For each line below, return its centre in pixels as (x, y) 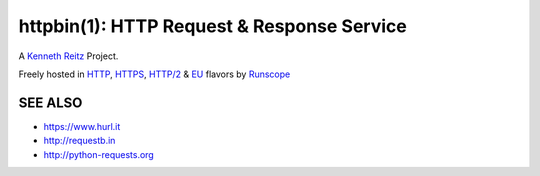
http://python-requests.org (98, 154)
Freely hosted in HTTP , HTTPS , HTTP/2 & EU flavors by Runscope (154, 74)
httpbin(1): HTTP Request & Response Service (212, 26)
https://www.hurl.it (82, 126)
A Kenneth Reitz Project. (68, 56)
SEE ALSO (50, 102)
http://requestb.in (79, 141)
